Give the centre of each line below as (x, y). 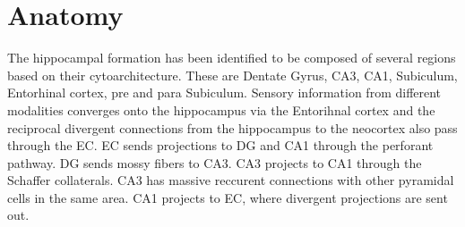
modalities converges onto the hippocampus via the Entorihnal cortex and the (221, 109)
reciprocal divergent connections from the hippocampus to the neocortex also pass (232, 127)
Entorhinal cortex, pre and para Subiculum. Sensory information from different (224, 92)
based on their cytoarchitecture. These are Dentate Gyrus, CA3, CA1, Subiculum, (232, 75)
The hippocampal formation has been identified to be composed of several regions (232, 58)
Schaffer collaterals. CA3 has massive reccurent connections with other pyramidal (231, 180)
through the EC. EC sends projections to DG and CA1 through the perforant (220, 145)
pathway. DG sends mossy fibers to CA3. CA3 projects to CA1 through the (215, 162)
